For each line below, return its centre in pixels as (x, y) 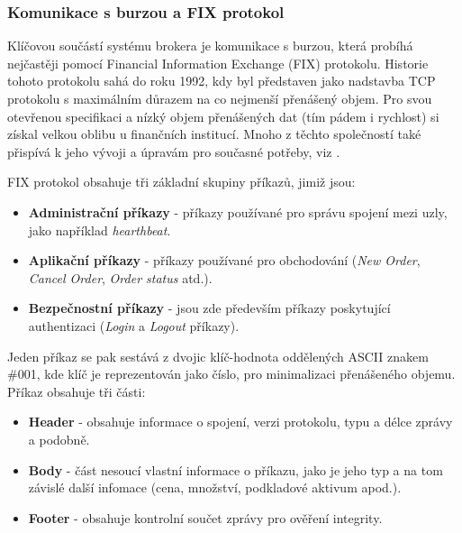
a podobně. (59, 439)
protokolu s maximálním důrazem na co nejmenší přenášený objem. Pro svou (220, 98)
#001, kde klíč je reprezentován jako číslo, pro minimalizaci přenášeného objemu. (231, 374)
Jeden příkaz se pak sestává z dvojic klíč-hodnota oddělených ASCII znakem (218, 356)
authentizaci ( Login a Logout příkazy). (134, 325)
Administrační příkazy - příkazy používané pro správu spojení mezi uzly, (238, 211)
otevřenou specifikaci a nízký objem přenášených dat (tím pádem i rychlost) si (223, 116)
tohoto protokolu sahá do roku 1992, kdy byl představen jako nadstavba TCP (222, 81)
